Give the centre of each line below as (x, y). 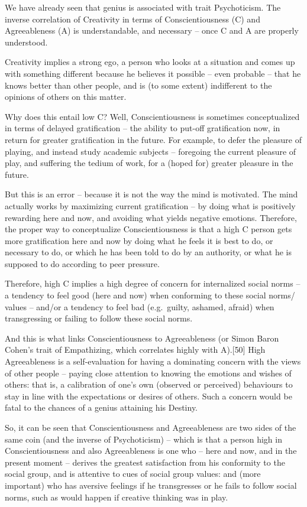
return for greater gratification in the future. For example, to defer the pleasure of (153, 139)
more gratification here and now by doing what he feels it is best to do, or (139, 240)
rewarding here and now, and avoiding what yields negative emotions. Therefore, (151, 217)
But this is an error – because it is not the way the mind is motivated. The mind (151, 194)
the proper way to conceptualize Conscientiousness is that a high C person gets (148, 229)
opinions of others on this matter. (66, 97)
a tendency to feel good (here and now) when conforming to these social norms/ (150, 295)
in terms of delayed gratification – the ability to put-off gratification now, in (143, 128)
